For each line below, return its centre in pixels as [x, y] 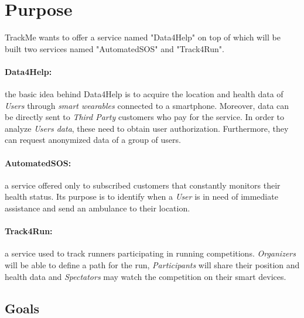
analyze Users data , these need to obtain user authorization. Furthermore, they [147, 128]
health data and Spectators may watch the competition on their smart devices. [146, 276]
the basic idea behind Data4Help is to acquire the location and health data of [144, 94]
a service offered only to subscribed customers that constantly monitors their [143, 185]
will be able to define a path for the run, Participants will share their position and [152, 265]
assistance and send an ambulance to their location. [98, 208]
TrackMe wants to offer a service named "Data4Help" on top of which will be [143, 37]
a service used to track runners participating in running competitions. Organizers [150, 253]
